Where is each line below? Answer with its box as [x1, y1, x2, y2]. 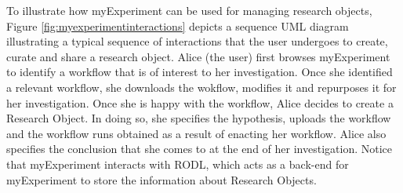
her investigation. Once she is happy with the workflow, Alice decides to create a [6, 94, 394, 111]
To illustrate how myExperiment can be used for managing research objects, [6, 2, 372, 18]
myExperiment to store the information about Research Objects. [6, 171, 317, 188]
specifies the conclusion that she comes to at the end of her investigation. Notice [6, 140, 393, 157]
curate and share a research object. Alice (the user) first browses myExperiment [6, 48, 390, 64]
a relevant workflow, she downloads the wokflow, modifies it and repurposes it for [6, 78, 397, 95]
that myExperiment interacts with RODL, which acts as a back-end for [6, 155, 349, 172]
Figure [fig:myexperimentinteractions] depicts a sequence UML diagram [6, 17, 349, 34]
